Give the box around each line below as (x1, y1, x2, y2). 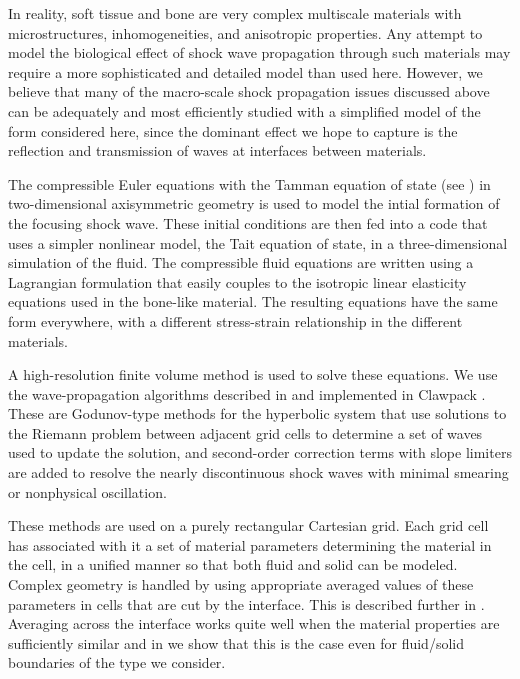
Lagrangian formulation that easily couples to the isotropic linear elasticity (8, 271, 467, 292)
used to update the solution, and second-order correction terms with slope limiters (8, 442, 512, 463)
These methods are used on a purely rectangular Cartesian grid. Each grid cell (8, 515, 489, 536)
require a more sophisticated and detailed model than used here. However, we (8, 61, 483, 82)
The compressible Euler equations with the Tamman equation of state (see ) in (8, 173, 491, 194)
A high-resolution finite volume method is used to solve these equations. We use (8, 364, 498, 385)
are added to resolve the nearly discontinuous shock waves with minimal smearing (8, 462, 509, 483)
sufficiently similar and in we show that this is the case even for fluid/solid (8, 632, 464, 653)
